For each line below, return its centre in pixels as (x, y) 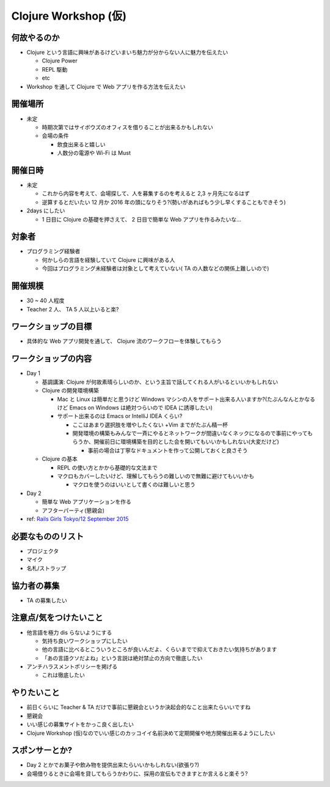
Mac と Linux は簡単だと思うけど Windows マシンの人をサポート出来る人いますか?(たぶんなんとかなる (186, 399)
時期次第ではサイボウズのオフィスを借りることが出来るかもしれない (127, 127)
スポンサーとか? (42, 751)
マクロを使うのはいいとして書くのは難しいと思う (134, 485)
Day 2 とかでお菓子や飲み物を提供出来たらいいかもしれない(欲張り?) (113, 765)
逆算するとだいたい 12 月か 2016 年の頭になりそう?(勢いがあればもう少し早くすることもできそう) (164, 202)
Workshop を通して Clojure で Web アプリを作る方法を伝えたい (106, 86)
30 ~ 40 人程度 (46, 300)
